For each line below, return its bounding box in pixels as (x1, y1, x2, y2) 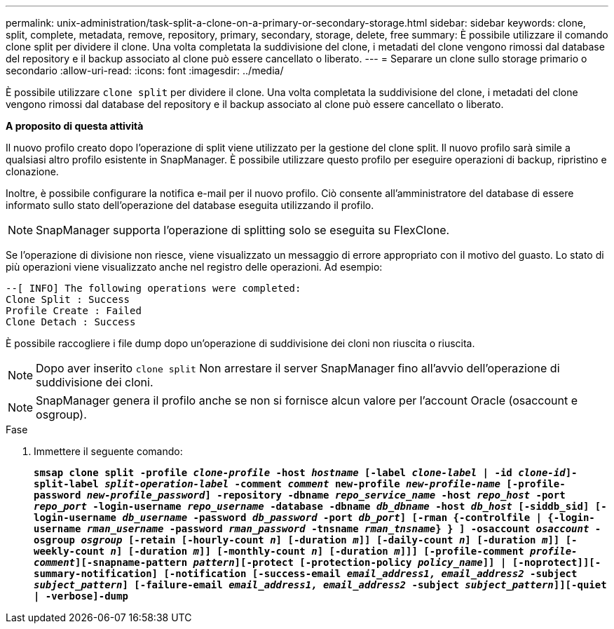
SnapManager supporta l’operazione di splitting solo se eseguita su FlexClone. (36, 223, 450, 237)
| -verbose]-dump (34, 590, 128, 602)
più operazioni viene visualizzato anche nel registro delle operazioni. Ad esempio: (6, 261, 383, 273)
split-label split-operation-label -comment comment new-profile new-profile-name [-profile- (34, 478, 566, 489)
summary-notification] (34, 568, 158, 579)
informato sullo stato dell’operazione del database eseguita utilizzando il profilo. (6, 199, 374, 211)
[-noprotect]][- (512, 557, 601, 568)
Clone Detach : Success (6, 316, 136, 327)
